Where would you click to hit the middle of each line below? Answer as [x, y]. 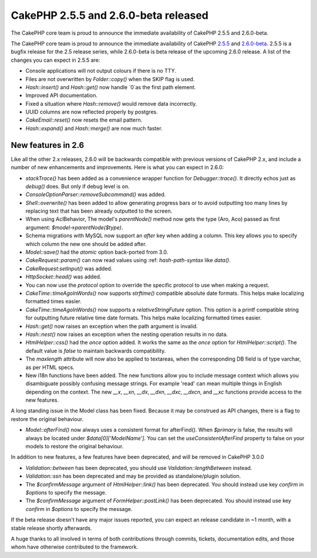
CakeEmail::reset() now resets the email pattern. [84, 120]
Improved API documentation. [62, 95]
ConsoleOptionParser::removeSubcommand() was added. [96, 194]
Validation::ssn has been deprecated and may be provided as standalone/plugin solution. [133, 476]
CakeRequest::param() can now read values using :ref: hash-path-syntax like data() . [128, 260]
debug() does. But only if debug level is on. [78, 186]
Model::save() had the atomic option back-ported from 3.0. [97, 252]
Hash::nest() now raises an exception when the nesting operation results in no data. [127, 334]
